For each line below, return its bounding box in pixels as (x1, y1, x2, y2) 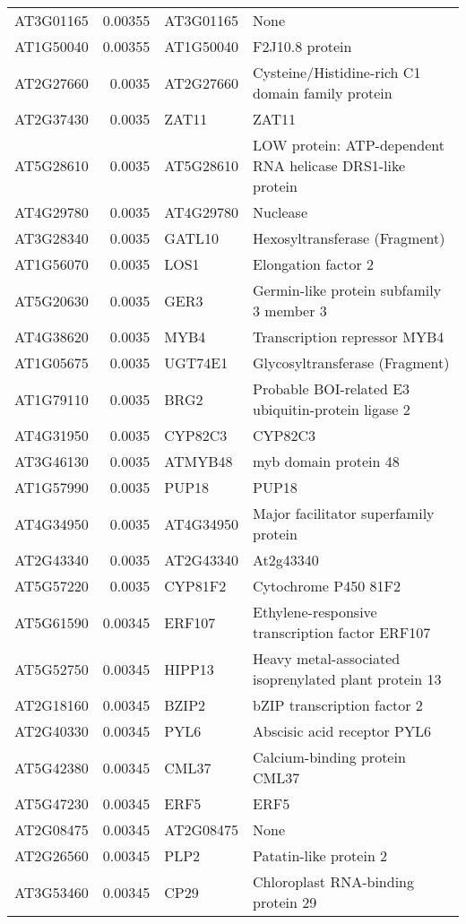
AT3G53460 (14, 881, 89, 902)
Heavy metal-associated (253, 648, 401, 669)
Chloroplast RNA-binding (253, 871, 414, 892)
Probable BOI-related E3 (253, 378, 410, 399)
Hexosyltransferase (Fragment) (253, 228, 445, 248)
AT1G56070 (14, 254, 89, 274)
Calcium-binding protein (253, 747, 406, 767)
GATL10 (164, 228, 220, 248)
